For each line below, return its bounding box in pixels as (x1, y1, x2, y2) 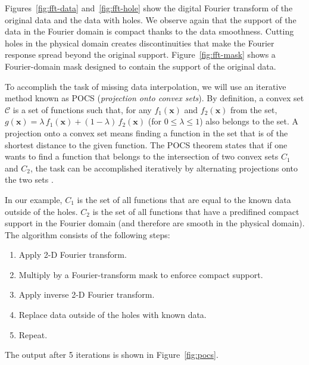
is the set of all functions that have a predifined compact (92, 205, 299, 217)
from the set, (230, 103, 277, 116)
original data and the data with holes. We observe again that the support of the (5, 13, 296, 26)
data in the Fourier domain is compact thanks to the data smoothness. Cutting (5, 25, 294, 38)
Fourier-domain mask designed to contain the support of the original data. (5, 60, 276, 72)
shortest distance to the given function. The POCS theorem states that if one (5, 138, 288, 151)
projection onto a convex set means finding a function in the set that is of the (5, 126, 288, 139)
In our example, (5, 193, 63, 205)
